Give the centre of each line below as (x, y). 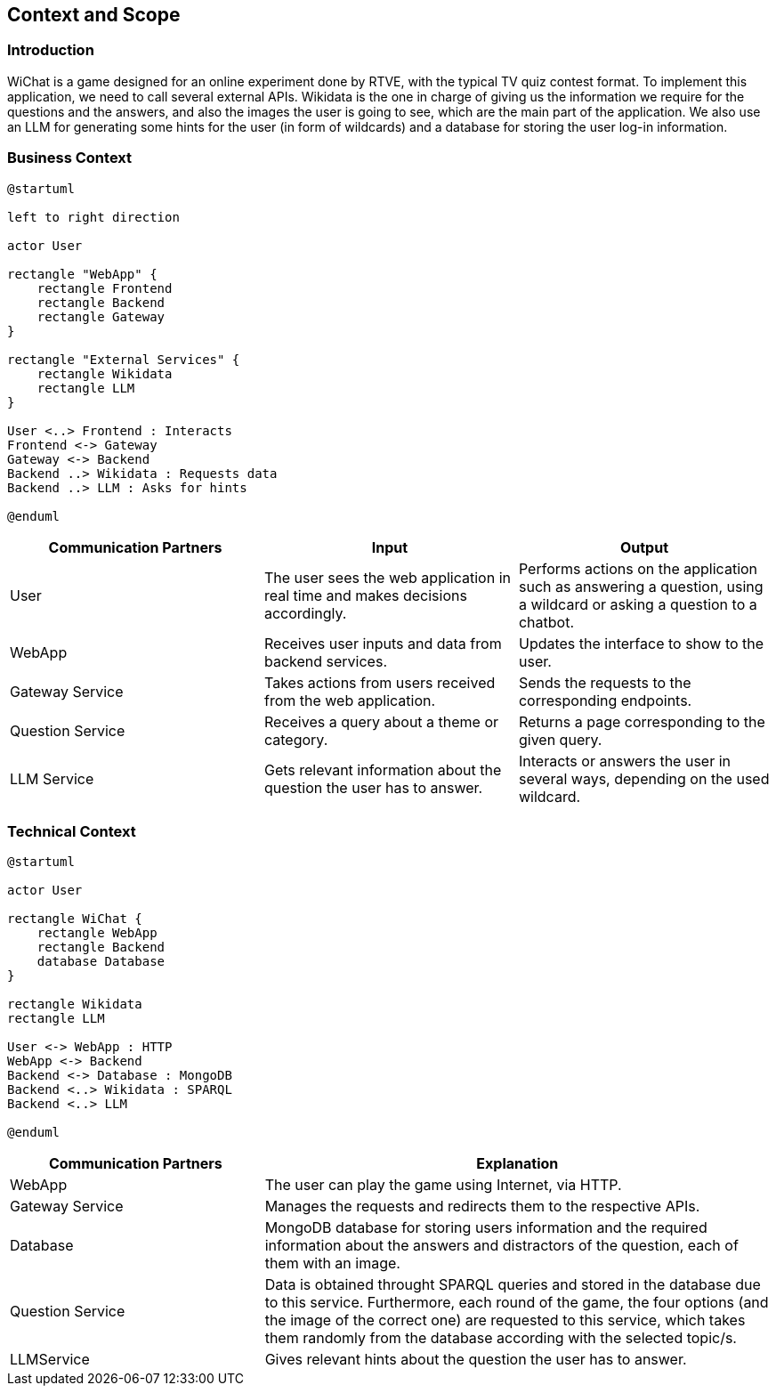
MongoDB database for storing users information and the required (486, 1228)
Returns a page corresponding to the (642, 721)
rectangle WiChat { (75, 919)
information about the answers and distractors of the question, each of (501, 1246)
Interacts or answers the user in (625, 761)
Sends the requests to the (605, 682)
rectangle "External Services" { (124, 359)
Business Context (70, 158)
